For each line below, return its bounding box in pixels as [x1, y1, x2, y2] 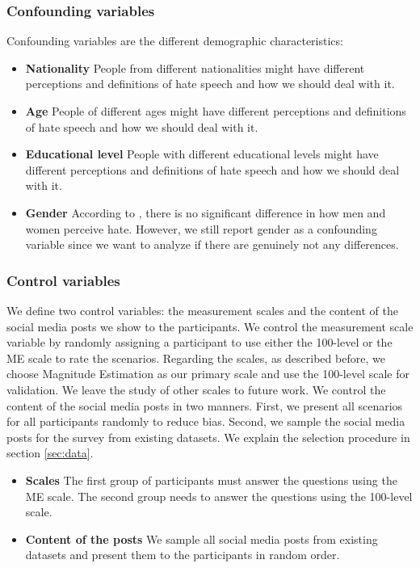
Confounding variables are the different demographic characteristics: [6, 32, 343, 49]
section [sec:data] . [6, 444, 94, 461]
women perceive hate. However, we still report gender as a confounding [25, 220, 377, 237]
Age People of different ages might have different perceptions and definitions [25, 103, 406, 119]
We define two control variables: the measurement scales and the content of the [6, 301, 398, 318]
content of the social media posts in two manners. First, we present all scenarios [6, 397, 403, 414]
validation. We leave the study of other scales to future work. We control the [6, 381, 386, 398]
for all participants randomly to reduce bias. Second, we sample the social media [6, 413, 405, 430]
